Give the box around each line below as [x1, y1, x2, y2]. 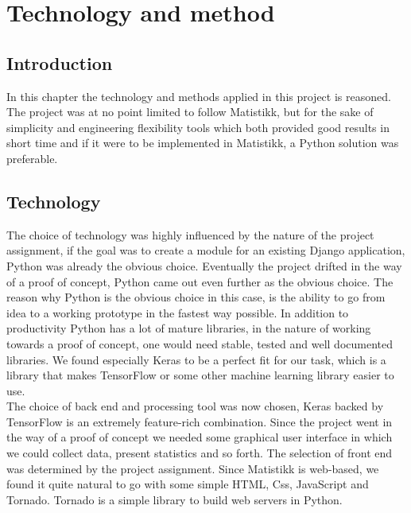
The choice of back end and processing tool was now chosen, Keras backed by [6, 398, 384, 414]
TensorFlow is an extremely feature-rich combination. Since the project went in [6, 413, 393, 429]
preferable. [6, 150, 58, 166]
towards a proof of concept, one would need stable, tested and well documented [6, 335, 394, 352]
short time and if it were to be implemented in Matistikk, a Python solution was [6, 134, 399, 151]
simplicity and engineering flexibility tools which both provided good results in [6, 119, 390, 135]
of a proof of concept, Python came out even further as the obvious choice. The [6, 273, 394, 290]
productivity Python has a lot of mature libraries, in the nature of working [6, 320, 371, 336]
